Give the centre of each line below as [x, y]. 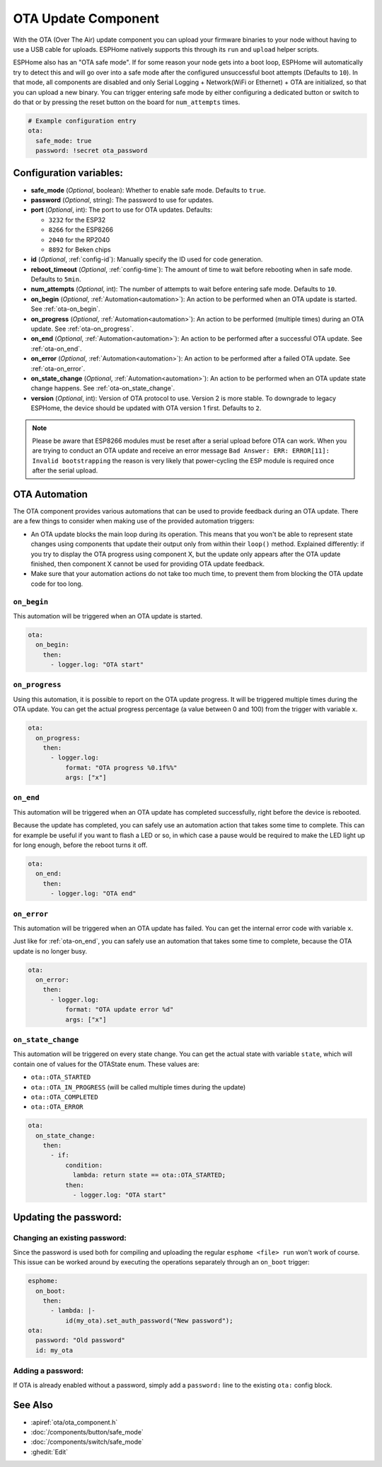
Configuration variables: [68, 173]
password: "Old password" [80, 1340]
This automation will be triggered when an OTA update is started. [108, 616]
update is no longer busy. [50, 951]
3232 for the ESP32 [77, 220]
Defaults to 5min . [56, 279]
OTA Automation [51, 494]
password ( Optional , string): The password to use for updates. [122, 200]
